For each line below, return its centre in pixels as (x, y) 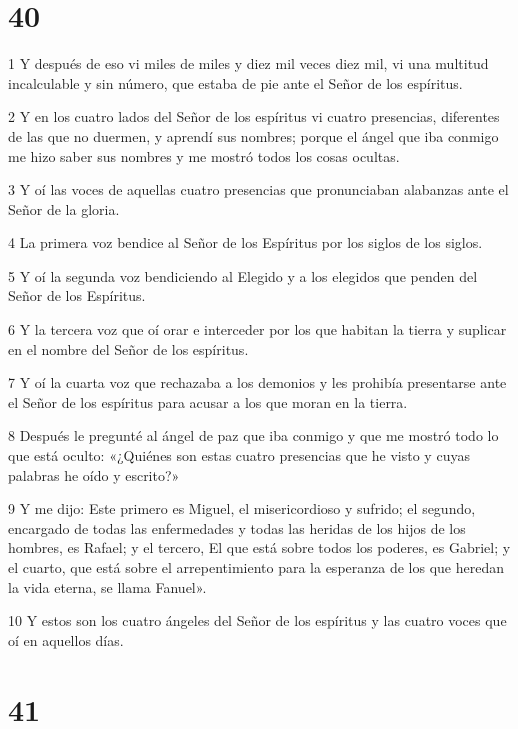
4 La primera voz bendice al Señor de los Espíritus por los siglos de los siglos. (245, 242)
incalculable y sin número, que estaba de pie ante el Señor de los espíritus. (235, 82)
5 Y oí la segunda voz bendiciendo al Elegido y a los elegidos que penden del (243, 275)
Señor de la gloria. (64, 208)
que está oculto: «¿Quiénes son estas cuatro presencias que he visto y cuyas (239, 455)
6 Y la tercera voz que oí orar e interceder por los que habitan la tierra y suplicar (257, 329)
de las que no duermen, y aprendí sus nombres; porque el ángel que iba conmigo (253, 135)
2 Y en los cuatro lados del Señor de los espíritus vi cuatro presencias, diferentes (254, 116)
